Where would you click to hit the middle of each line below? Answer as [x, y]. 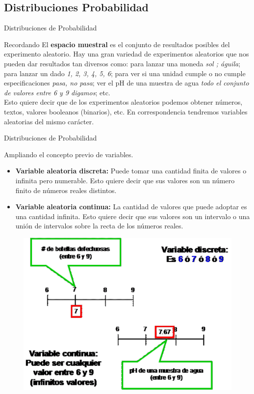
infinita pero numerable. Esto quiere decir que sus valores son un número [125, 180]
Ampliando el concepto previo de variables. [69, 154]
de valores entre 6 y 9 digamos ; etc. [57, 92]
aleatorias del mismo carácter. [49, 121]
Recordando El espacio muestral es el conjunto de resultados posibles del [117, 44]
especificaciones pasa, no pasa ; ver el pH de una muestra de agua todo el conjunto [127, 83]
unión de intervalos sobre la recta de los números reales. [99, 226]
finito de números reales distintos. [66, 190]
